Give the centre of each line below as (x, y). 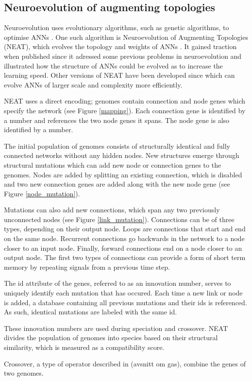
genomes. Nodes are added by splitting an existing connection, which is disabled (123, 174)
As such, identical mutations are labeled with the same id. (91, 312)
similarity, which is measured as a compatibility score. (84, 347)
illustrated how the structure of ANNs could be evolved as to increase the (113, 65)
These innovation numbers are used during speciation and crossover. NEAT (116, 328)
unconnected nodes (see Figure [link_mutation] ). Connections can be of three (119, 219)
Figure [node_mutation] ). (42, 193)
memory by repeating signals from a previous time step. (87, 267)
